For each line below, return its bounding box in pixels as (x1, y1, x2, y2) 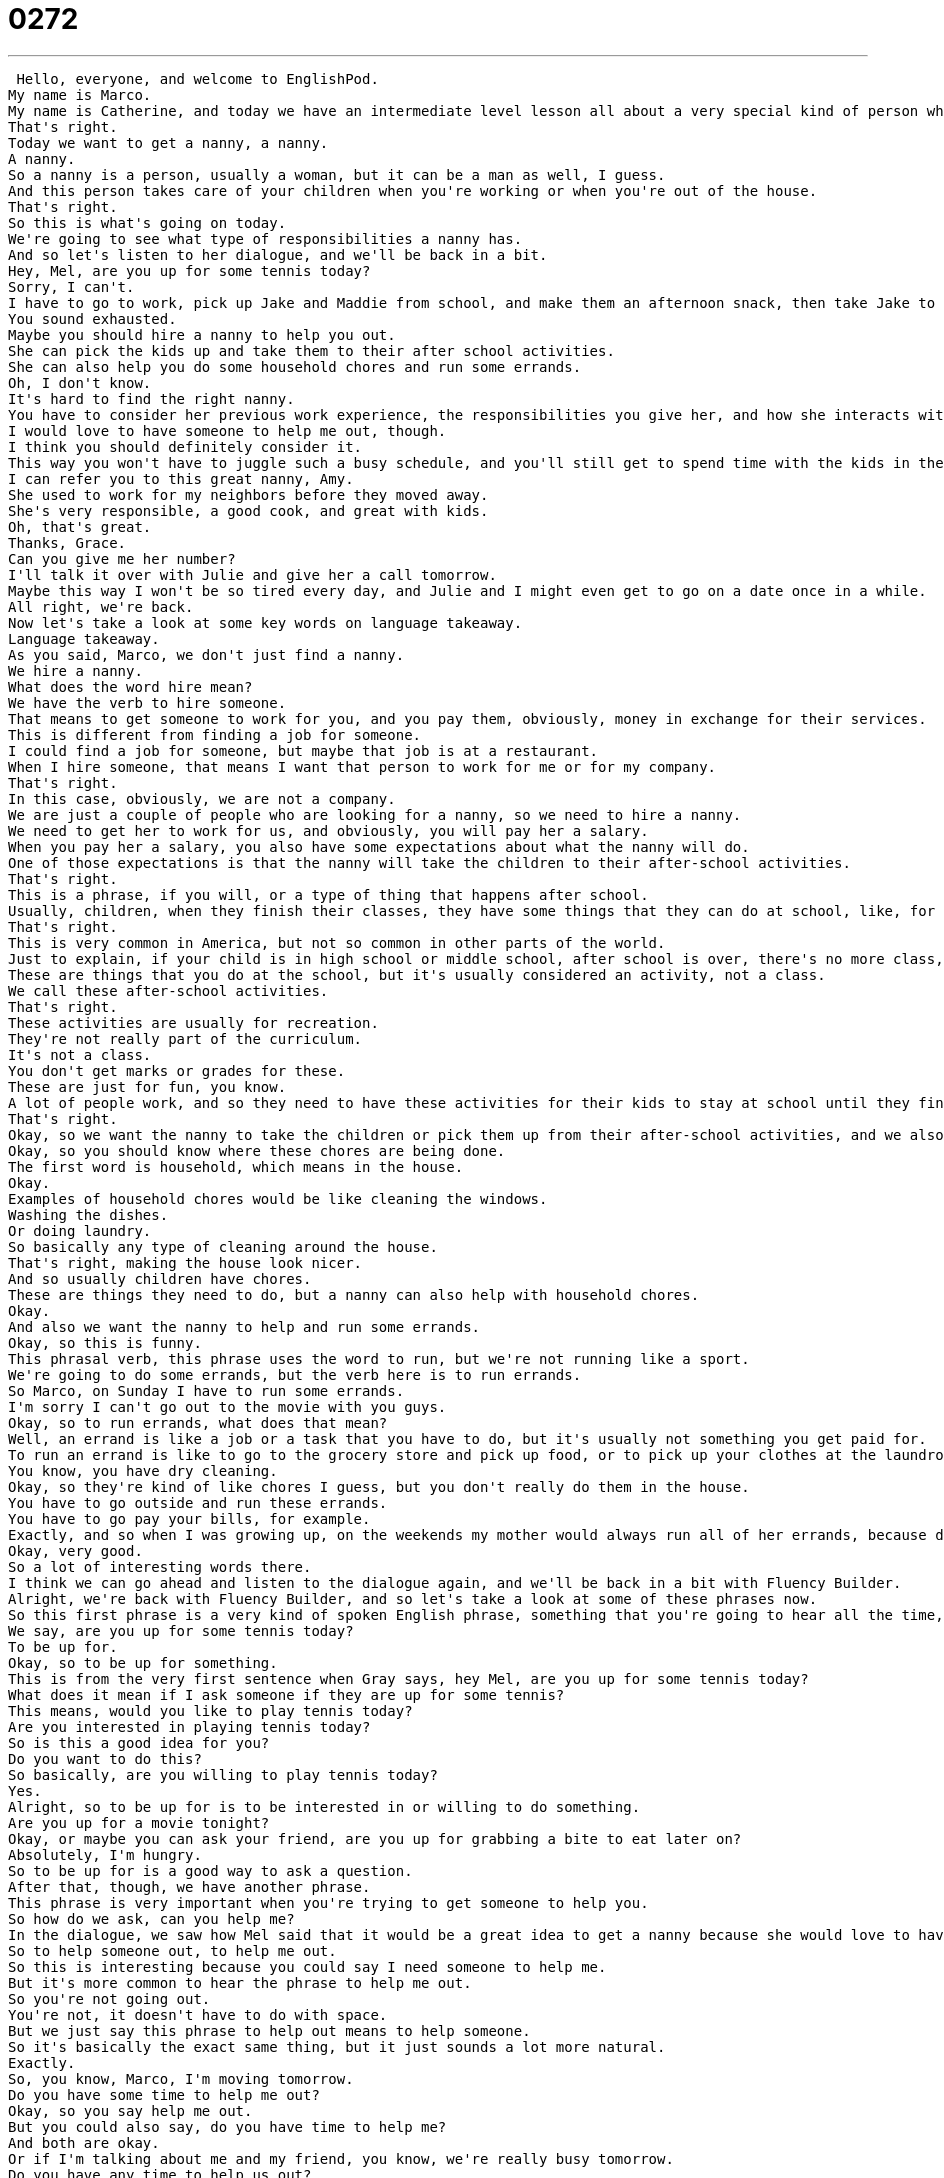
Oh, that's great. (8, 518, 152, 535)
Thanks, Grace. (8, 534, 127, 551)
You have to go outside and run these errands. (8, 1494, 388, 1511)
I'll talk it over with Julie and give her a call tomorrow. (8, 566, 497, 583)
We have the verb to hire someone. (8, 694, 287, 711)
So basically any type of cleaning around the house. (8, 1238, 438, 1255)
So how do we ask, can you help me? (8, 1910, 295, 1927)
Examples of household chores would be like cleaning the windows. (8, 1190, 548, 1207)
